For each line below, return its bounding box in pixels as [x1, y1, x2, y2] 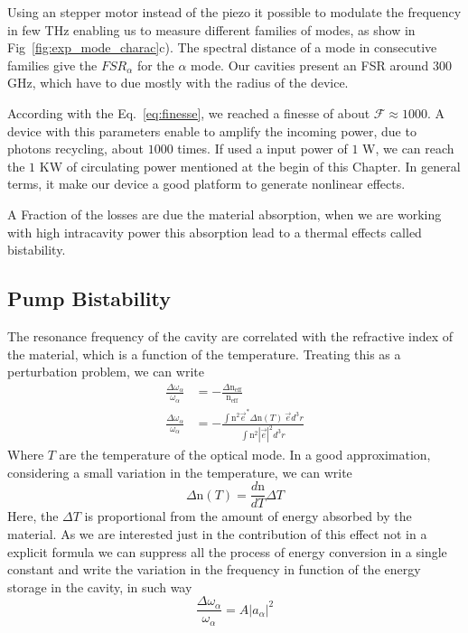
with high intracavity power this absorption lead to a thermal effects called [7, 222, 422, 241]
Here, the [7, 507, 59, 526]
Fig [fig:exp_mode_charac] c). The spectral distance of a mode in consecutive [7, 38, 437, 57]
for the [136, 55, 174, 74]
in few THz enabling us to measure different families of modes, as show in [7, 20, 416, 39]
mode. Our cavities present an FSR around [191, 55, 429, 74]
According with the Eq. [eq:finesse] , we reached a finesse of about [7, 103, 370, 122]
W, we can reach [362, 139, 454, 158]
